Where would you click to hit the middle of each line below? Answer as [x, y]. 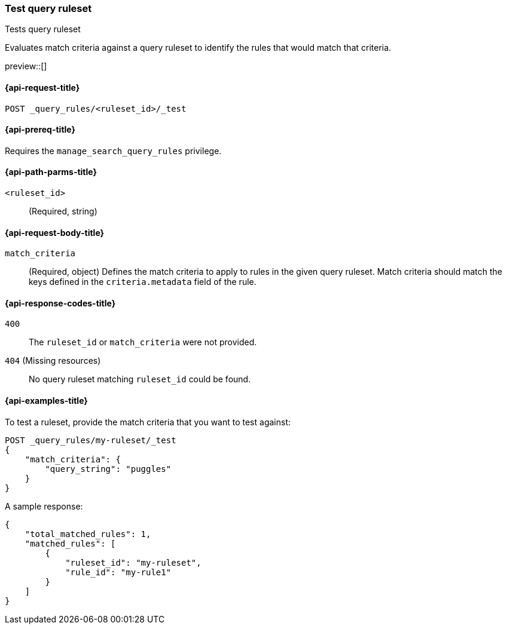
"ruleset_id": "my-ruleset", [133, 562]
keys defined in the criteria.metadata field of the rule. [143, 282]
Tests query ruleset [43, 29]
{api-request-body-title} [55, 232]
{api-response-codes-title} [60, 303]
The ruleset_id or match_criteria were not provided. [143, 342]
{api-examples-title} [46, 401]
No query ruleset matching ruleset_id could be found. [140, 379]
